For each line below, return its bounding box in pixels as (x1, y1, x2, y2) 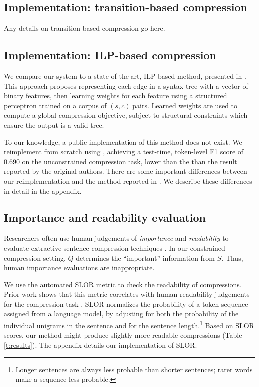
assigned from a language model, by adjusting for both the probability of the (4, 308, 239, 319)
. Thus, (221, 252, 243, 263)
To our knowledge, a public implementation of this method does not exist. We (4, 136, 242, 147)
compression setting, (4, 252, 66, 263)
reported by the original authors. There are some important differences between (4, 166, 247, 176)
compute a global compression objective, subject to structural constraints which (4, 110, 248, 120)
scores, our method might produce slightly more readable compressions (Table (4, 330, 242, 340)
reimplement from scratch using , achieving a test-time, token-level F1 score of (4, 146, 244, 157)
